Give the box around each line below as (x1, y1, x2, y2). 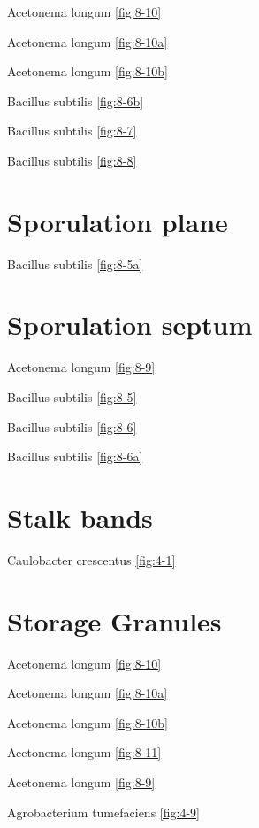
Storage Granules (7, 602, 222, 638)
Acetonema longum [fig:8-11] (7, 743, 162, 762)
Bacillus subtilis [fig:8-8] (7, 151, 137, 169)
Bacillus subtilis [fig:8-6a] (7, 447, 143, 466)
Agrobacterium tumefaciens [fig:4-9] (7, 802, 200, 821)
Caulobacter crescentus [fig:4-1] (7, 550, 176, 569)
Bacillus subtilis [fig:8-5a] (7, 254, 143, 273)
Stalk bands (7, 499, 153, 535)
